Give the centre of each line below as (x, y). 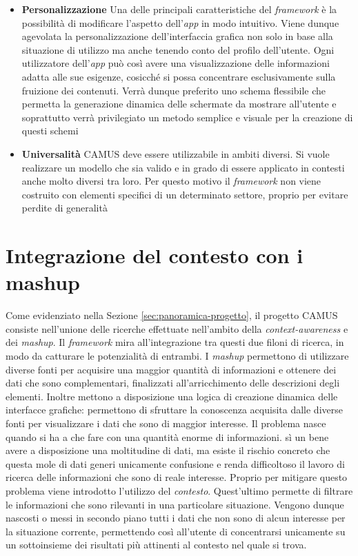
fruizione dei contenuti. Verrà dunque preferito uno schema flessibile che (174, 90)
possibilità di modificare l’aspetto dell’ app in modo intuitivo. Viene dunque (180, 22)
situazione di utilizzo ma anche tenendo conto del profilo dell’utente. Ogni (178, 49)
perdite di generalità (64, 208)
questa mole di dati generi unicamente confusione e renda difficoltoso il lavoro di (175, 463)
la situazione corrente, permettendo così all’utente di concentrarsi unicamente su (176, 531)
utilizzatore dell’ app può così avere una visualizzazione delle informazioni (176, 63)
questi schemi (50, 131)
